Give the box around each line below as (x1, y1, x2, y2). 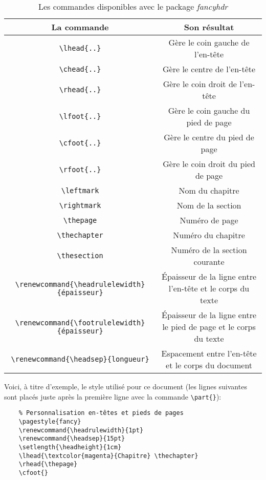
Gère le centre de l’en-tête (163, 63, 256, 75)
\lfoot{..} (59, 112, 101, 120)
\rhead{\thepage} (18, 461, 78, 468)
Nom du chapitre (179, 184, 239, 196)
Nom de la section (176, 199, 241, 211)
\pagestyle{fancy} (18, 418, 81, 425)
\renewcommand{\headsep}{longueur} (11, 355, 149, 363)
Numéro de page (180, 214, 238, 226)
